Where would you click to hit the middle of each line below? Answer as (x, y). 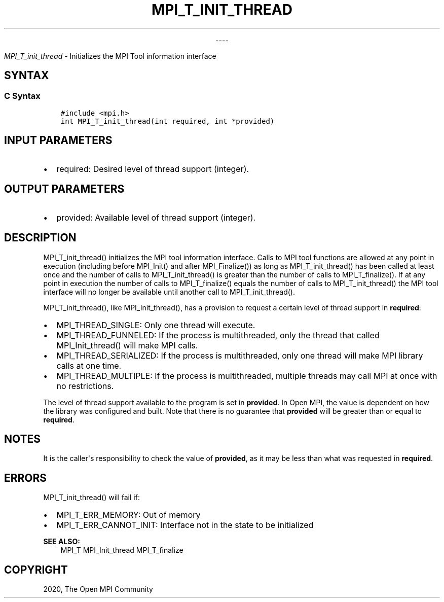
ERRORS (26, 478)
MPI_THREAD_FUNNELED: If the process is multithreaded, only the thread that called (218, 335)
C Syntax (22, 96)
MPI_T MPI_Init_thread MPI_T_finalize (122, 550)
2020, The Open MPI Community (98, 589)
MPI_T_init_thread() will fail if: (91, 498)
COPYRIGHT (36, 570)
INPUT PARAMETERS (58, 140)
